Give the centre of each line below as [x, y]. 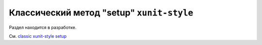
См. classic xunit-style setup [38, 36]
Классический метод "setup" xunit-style [101, 13]
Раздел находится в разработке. [43, 27]
